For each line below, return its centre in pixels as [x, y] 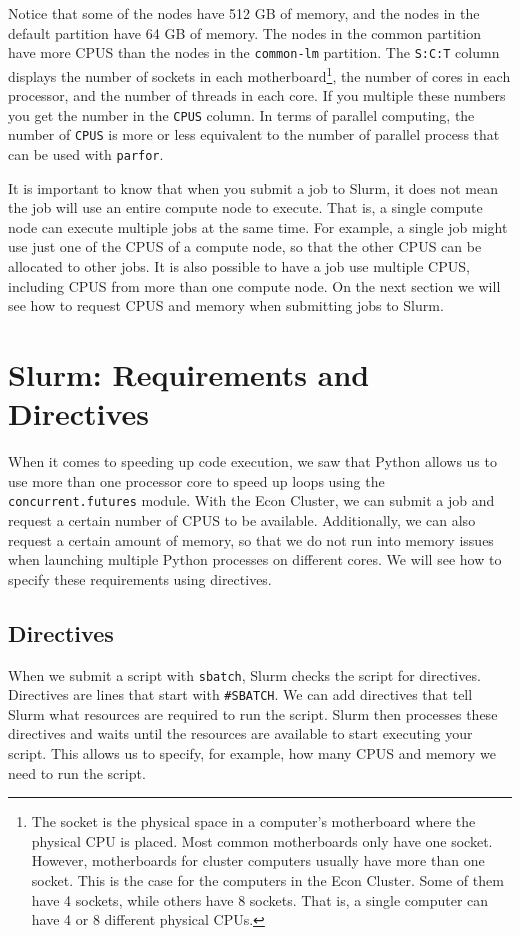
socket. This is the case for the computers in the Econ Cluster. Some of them [267, 880]
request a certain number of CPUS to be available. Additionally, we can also [242, 519]
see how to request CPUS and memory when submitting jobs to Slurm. [226, 305]
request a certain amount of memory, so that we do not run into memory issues [251, 539]
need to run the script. [77, 772]
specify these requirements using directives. [140, 578]
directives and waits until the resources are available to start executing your [240, 733]
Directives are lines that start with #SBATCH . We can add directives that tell [240, 694]
